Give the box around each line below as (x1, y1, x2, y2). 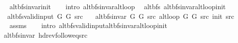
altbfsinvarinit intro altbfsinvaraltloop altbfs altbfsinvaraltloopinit (9, 1, 226, 11)
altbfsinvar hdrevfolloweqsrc (3, 29, 88, 40)
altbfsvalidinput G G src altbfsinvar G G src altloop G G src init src (7, 11, 234, 21)
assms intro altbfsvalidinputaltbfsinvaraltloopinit (9, 20, 167, 30)
